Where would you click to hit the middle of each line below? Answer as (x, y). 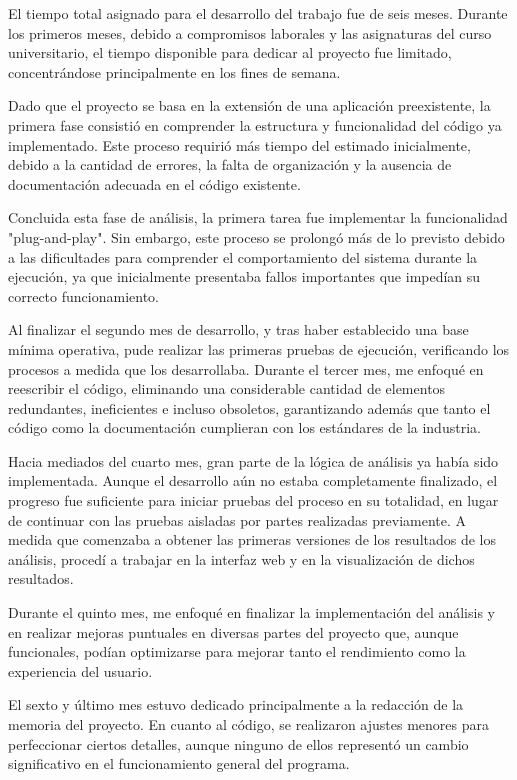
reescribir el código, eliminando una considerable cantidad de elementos (227, 388)
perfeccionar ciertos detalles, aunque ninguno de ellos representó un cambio (238, 743)
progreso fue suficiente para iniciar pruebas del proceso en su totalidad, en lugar (253, 500)
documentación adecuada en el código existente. (154, 183)
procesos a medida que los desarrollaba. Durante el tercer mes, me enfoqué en (246, 368)
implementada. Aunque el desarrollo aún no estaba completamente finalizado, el (253, 480)
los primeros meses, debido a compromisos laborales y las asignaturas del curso (250, 32)
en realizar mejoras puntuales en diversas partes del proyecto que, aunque (233, 631)
